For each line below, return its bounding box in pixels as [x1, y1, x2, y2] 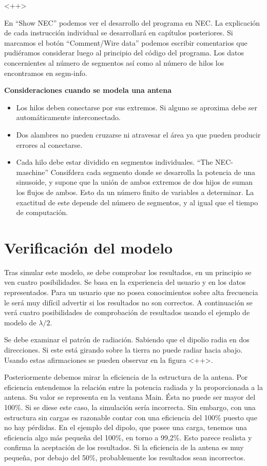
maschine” [16, 166, 49, 177]
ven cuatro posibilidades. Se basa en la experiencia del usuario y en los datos [4, 277, 246, 287]
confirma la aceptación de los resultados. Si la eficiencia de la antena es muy [4, 442, 244, 453]
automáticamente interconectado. [16, 112, 121, 123]
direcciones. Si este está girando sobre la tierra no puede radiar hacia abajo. [4, 344, 243, 355]
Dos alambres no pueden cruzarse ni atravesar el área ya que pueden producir [16, 129, 261, 140]
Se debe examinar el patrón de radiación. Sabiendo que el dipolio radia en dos [4, 334, 250, 345]
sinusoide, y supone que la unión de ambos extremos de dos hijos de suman [16, 177, 253, 187]
